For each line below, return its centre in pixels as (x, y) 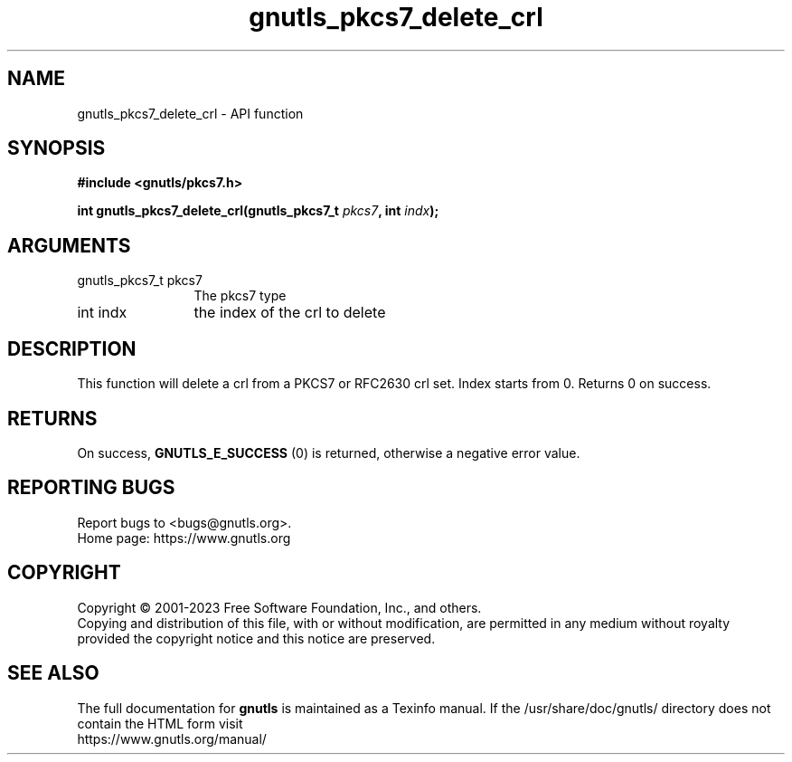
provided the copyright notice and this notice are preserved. (256, 638)
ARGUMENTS (69, 245)
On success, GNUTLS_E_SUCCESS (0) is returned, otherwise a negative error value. (329, 452)
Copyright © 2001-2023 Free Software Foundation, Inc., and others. (279, 607)
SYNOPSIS (57, 148)
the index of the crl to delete (290, 313)
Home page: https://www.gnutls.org (184, 538)
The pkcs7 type (240, 296)
